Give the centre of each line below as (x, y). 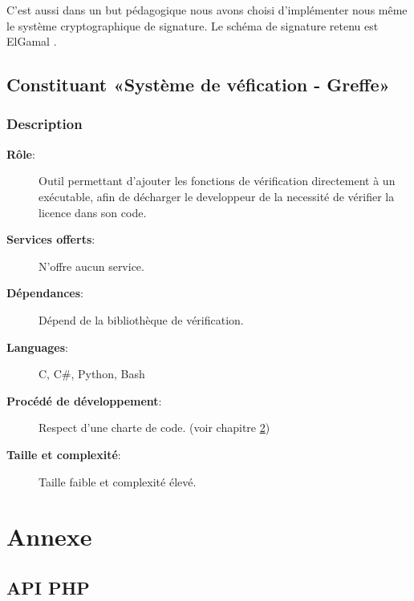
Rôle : (21, 153)
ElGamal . (32, 41)
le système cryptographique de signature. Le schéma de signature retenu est (193, 25)
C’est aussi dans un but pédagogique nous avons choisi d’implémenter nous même (207, 10)
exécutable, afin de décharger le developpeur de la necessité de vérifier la (217, 196)
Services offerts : (51, 239)
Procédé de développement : (84, 400)
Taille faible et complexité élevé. (118, 481)
